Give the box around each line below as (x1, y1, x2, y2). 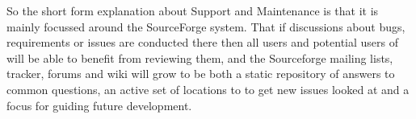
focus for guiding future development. (6, 96, 192, 113)
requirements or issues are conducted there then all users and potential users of (6, 34, 399, 51)
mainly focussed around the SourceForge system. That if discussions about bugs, (6, 18, 405, 35)
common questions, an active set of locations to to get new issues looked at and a (6, 80, 410, 97)
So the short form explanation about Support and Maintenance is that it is (6, 2, 379, 18)
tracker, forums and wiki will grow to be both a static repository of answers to (6, 65, 395, 82)
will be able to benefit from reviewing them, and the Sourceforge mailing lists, (6, 49, 393, 66)
